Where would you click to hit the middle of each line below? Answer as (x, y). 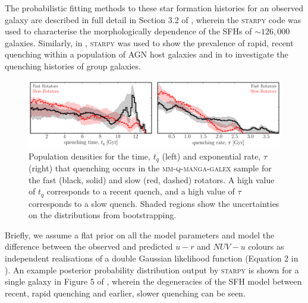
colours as (266, 246)
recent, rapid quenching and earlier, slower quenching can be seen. (125, 293)
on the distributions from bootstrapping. (103, 215)
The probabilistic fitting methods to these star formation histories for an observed (154, 8)
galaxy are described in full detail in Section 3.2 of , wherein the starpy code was (153, 19)
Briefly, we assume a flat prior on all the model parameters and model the (140, 235)
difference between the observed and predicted (89, 246)
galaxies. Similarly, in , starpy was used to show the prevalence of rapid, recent (149, 42)
